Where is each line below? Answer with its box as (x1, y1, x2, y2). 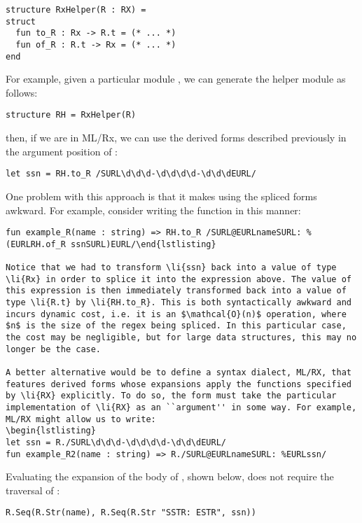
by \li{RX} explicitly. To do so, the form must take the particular (6, 391, 337, 401)
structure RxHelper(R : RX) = (6, 5, 146, 15)
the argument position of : (6, 144, 118, 158)
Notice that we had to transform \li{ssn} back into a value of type (6, 263, 337, 273)
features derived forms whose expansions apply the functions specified (6, 379, 351, 389)
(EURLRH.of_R (6, 239, 66, 249)
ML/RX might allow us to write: (6, 414, 156, 424)
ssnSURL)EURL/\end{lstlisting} (71, 239, 216, 249)
